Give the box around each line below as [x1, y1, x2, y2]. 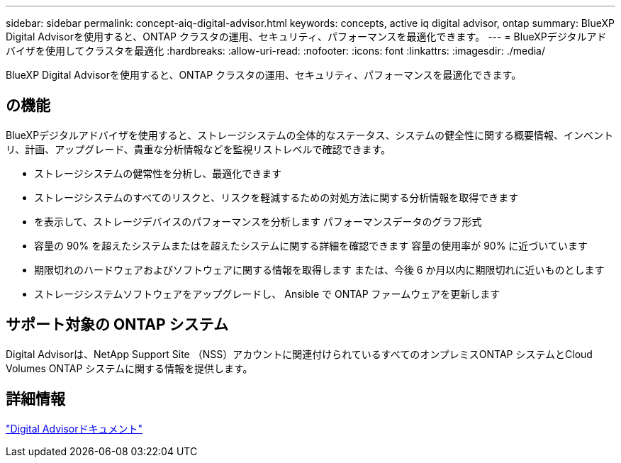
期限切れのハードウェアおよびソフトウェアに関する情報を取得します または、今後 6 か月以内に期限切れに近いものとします [34, 263, 605, 276]
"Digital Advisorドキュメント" [6, 422, 142, 435]
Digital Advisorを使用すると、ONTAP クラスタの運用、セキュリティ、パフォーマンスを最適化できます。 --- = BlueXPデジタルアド [6, 30, 607, 43]
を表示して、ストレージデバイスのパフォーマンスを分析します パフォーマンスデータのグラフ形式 [34, 215, 482, 228]
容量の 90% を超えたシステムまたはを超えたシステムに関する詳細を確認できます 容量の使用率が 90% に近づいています [34, 239, 588, 252]
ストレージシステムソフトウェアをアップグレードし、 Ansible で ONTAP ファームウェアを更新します [34, 287, 500, 300]
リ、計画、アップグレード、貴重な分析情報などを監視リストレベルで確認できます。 [6, 143, 391, 155]
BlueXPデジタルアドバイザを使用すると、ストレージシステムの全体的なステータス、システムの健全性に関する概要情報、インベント [6, 128, 614, 141]
